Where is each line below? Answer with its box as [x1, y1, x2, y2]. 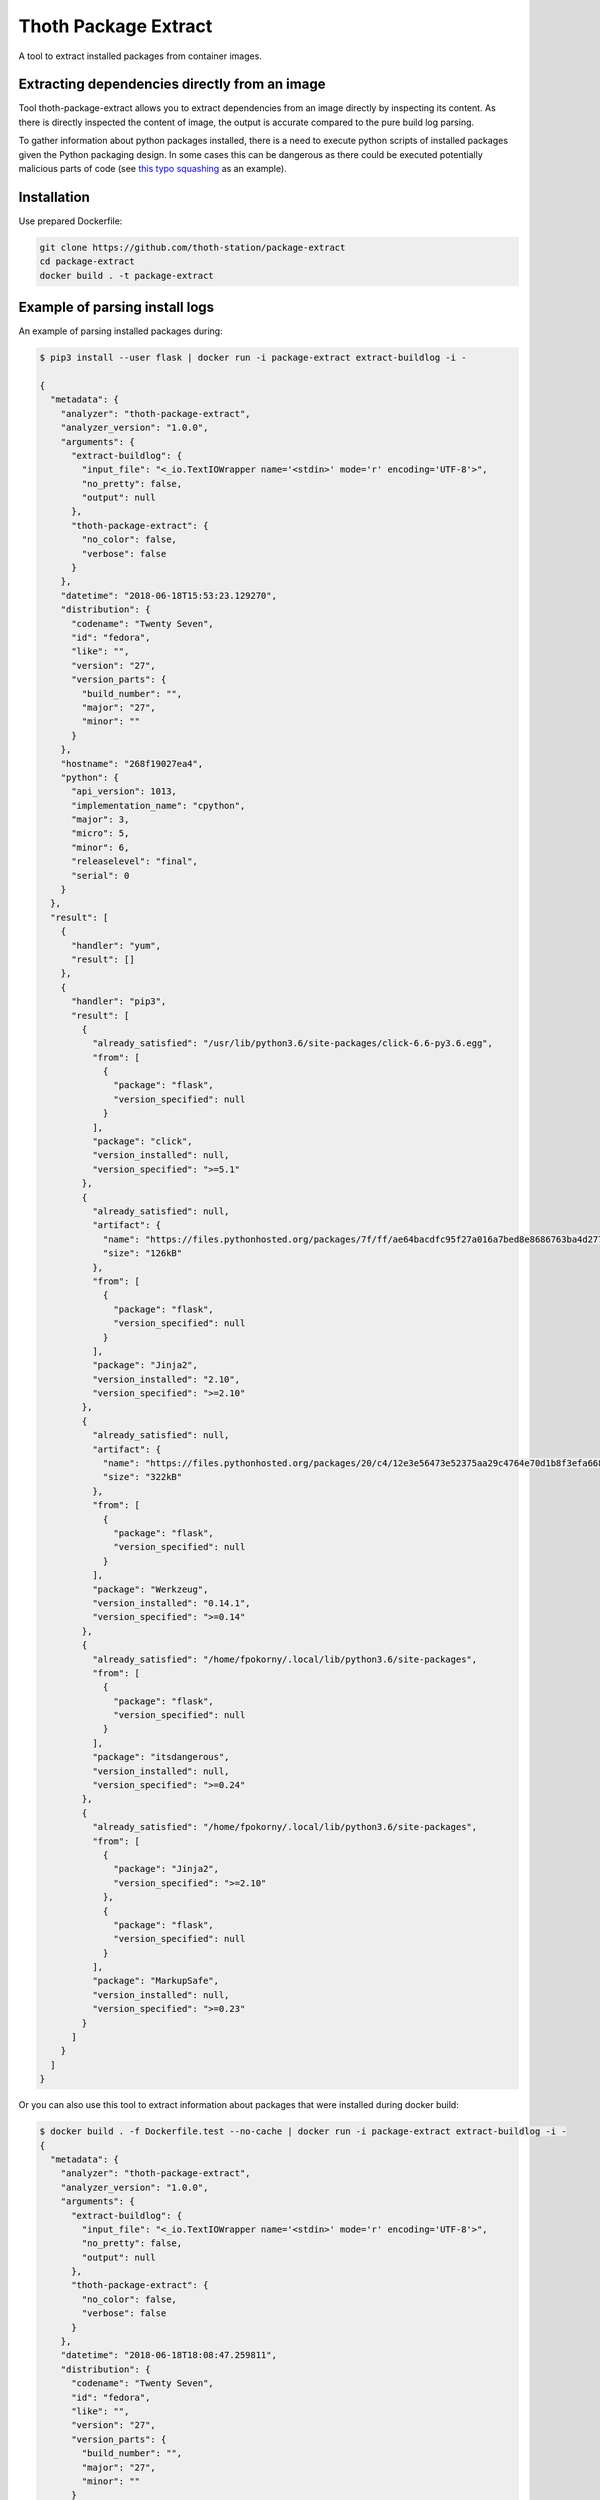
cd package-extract [39, 256, 135, 267]
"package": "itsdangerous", [91, 1751, 230, 1763]
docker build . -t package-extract [39, 270, 214, 281]
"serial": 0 [71, 870, 130, 881]
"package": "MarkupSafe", [91, 1975, 220, 1987]
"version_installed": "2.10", [91, 1373, 240, 1385]
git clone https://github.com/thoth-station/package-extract [39, 241, 346, 253]
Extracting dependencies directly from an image [18, 76, 326, 93]
